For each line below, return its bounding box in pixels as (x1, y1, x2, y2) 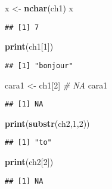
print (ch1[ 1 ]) (5, 40, 54, 53)
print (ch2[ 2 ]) (5, 156, 54, 167)
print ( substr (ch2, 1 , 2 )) (5, 117, 90, 129)
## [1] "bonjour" (5, 61, 73, 70)
